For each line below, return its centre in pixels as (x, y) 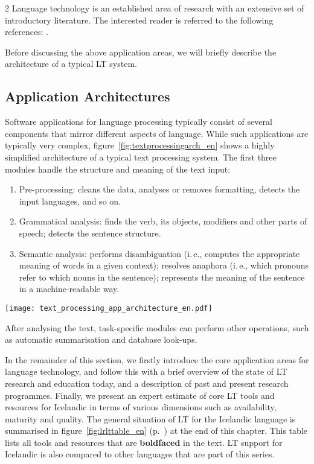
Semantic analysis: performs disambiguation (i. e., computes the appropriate (159, 253)
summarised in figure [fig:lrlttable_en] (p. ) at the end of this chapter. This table (156, 431)
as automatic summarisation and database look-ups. (101, 339)
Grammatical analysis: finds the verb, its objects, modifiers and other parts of (163, 221)
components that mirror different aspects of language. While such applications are (157, 133)
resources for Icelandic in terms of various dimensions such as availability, (141, 407)
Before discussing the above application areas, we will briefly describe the (141, 52)
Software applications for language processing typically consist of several (139, 122)
